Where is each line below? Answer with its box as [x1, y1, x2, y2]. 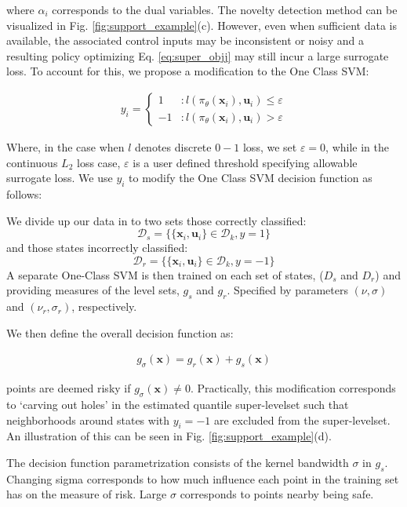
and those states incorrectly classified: [6, 239, 188, 256]
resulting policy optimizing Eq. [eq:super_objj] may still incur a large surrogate [6, 47, 389, 64]
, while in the [325, 139, 389, 155]
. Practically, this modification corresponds [190, 380, 396, 396]
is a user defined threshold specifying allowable [133, 154, 358, 170]
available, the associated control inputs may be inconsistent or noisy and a [6, 32, 364, 49]
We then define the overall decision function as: [6, 324, 234, 341]
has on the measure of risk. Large [6, 486, 167, 502]
